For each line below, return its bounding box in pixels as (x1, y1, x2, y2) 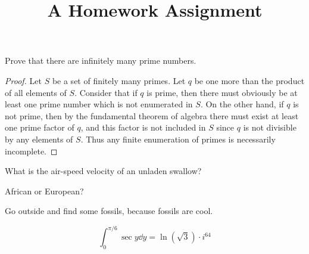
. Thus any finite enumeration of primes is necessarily (80, 132, 276, 145)
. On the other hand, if (200, 98, 284, 110)
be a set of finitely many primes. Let (52, 74, 186, 86)
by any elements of (5, 132, 73, 145)
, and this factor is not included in (80, 121, 206, 134)
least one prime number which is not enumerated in (5, 98, 193, 110)
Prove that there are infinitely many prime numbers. (5, 54, 196, 67)
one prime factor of (5, 121, 74, 134)
